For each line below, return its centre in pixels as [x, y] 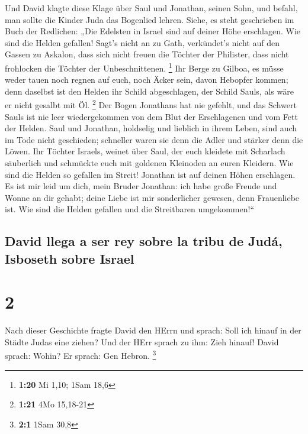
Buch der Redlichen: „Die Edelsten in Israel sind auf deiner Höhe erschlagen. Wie [153, 31]
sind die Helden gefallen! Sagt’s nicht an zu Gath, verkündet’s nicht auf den [142, 42]
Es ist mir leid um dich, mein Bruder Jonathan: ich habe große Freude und [141, 186]
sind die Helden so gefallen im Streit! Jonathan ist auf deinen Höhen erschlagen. [150, 174]
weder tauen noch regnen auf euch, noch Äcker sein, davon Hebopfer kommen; [147, 80]
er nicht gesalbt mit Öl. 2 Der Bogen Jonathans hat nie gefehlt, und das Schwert [151, 104]
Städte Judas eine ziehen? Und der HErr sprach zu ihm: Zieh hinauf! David [142, 341]
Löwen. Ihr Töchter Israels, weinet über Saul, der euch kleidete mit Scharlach [145, 151]
